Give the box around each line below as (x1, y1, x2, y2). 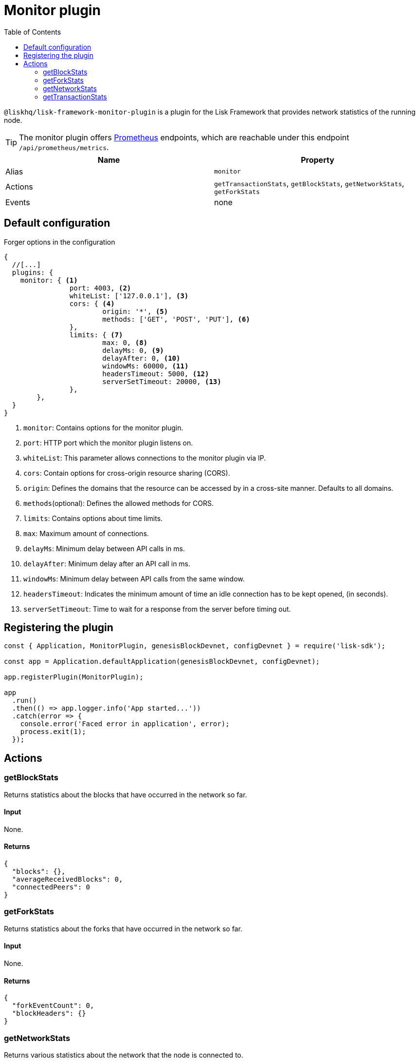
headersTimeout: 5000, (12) (102, 369, 209, 378)
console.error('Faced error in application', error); (20, 720, 230, 728)
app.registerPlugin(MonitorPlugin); (4, 673, 144, 681)
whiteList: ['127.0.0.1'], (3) (69, 291, 189, 300)
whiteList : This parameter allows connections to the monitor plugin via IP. (23, 453, 266, 462)
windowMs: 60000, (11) (102, 362, 189, 370)
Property (301, 154, 334, 165)
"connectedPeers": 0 (12, 883, 91, 891)
